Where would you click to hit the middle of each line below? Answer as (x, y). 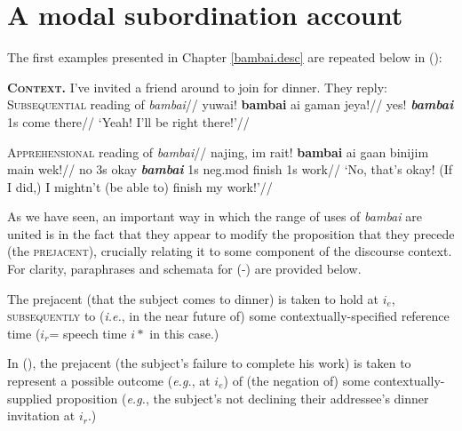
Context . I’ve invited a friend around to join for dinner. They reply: (197, 87)
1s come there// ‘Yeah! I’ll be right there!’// (128, 121)
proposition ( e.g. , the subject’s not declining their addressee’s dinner (243, 398)
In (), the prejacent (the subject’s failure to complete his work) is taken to (209, 363)
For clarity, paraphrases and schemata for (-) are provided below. (184, 269)
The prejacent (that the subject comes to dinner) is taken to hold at (193, 298)
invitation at (41, 415)
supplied (30, 398)
